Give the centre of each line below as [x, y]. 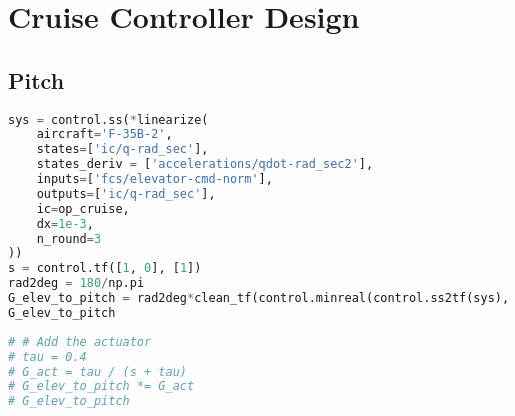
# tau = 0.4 [47, 356]
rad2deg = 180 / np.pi [76, 283]
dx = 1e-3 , [65, 223]
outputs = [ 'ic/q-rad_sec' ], [126, 193]
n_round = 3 [69, 238]
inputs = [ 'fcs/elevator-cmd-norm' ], [154, 179]
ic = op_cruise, [83, 208]
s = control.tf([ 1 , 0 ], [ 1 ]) [105, 268]
